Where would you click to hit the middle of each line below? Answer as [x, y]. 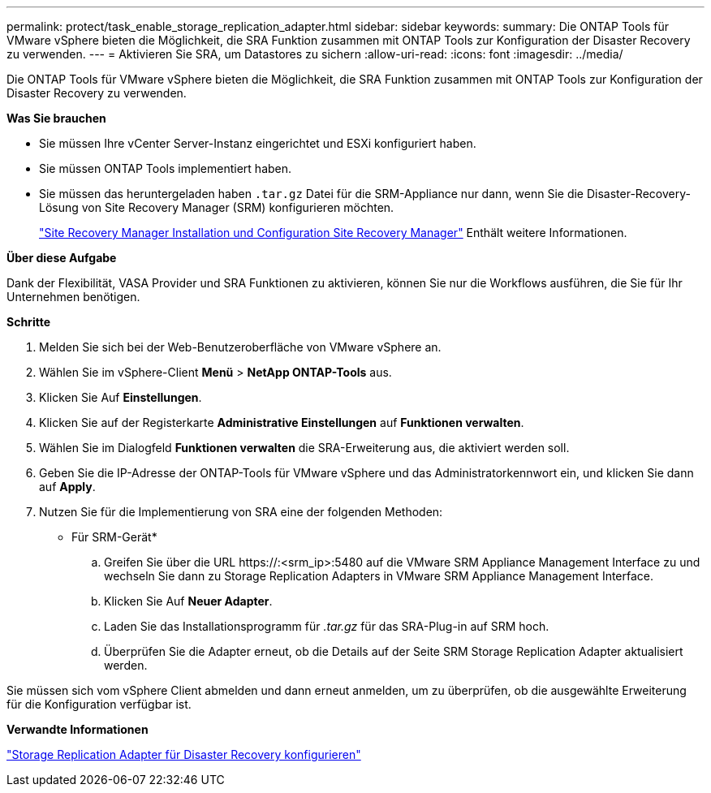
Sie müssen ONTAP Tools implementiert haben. [166, 168]
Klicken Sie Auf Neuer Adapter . [188, 601]
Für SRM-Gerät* [114, 537]
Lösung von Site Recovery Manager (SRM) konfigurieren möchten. [217, 207]
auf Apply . [67, 487]
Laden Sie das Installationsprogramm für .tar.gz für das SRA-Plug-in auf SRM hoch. [327, 626]
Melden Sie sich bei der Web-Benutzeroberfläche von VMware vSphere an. [240, 347]
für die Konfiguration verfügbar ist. [99, 704]
